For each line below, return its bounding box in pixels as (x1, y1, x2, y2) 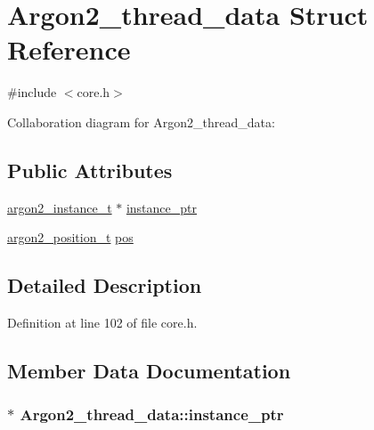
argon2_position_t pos (7, 228, 134, 247)
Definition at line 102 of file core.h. (7, 313, 198, 332)
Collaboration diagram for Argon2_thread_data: (7, 112, 275, 131)
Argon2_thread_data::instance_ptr (20, 403, 284, 426)
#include (7, 83, 57, 101)
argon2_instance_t (7, 198, 112, 216)
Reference (7, 31, 131, 68)
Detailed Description (7, 272, 202, 299)
